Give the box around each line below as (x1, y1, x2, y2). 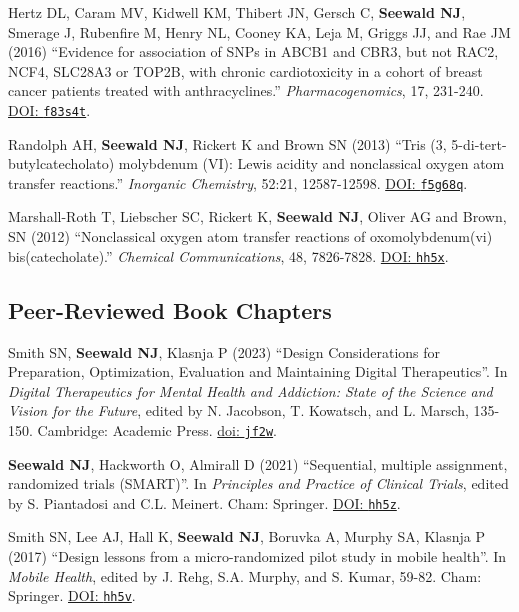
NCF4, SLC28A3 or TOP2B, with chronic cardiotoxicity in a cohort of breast (8, 60, 483, 81)
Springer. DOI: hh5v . (8, 585, 136, 606)
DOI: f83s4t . (8, 99, 91, 120)
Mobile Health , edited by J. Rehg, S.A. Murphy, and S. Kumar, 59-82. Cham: (8, 565, 482, 586)
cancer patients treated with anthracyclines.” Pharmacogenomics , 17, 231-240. (8, 80, 484, 101)
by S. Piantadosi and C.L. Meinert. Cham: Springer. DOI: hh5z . (8, 492, 401, 513)
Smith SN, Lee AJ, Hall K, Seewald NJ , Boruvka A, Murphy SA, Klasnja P (8, 526, 485, 547)
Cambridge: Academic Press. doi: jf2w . (37, 419, 278, 440)
